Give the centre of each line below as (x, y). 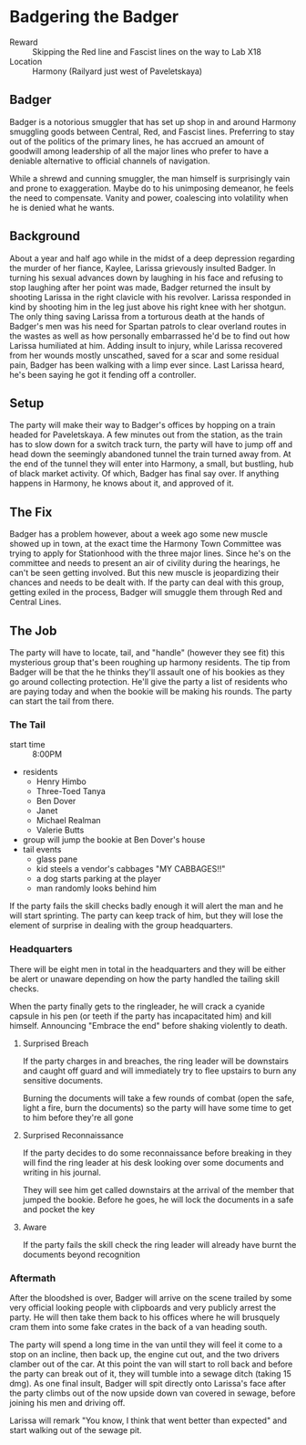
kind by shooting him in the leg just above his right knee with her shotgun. (148, 307)
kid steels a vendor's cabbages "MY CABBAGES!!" (131, 869)
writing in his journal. (62, 1172)
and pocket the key (59, 1209)
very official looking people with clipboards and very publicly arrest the (143, 1307)
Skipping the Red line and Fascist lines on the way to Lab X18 (147, 51)
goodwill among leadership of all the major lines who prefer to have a (139, 151)
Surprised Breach (56, 1043)
